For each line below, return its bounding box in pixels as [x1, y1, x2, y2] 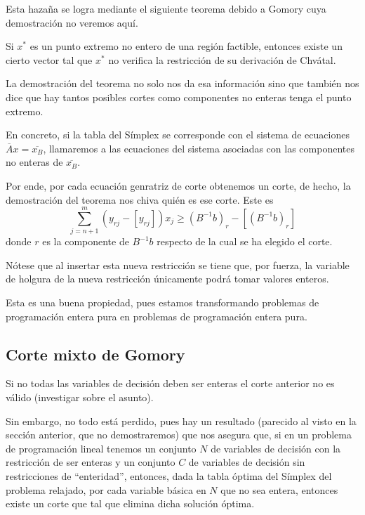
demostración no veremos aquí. [6, 15, 138, 30]
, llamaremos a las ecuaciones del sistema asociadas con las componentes [43, 141, 354, 155]
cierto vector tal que [6, 52, 93, 67]
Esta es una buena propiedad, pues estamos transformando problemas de [6, 295, 319, 310]
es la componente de [42, 234, 129, 249]
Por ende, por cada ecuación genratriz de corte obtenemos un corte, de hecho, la [6, 178, 351, 193]
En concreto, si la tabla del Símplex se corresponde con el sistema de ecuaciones [6, 127, 350, 142]
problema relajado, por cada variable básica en [6, 482, 206, 497]
